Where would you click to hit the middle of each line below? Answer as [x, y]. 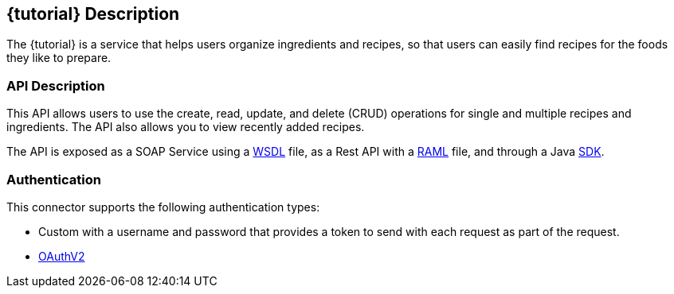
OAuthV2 [62, 256]
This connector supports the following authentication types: [163, 207]
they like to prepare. [59, 58]
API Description [56, 85]
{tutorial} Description [93, 14]
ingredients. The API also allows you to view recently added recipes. [186, 127]
